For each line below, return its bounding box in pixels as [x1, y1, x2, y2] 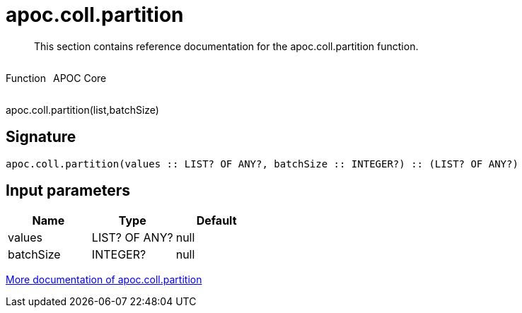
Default [196, 213, 237, 228]
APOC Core [52, 71, 107, 84]
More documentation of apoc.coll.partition [6, 273, 202, 286]
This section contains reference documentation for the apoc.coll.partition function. [34, 40, 419, 52]
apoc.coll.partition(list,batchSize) [6, 103, 159, 116]
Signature [6, 128, 76, 146]
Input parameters [6, 182, 131, 200]
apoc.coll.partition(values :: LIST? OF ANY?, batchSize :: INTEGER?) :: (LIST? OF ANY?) [6, 158, 518, 170]
